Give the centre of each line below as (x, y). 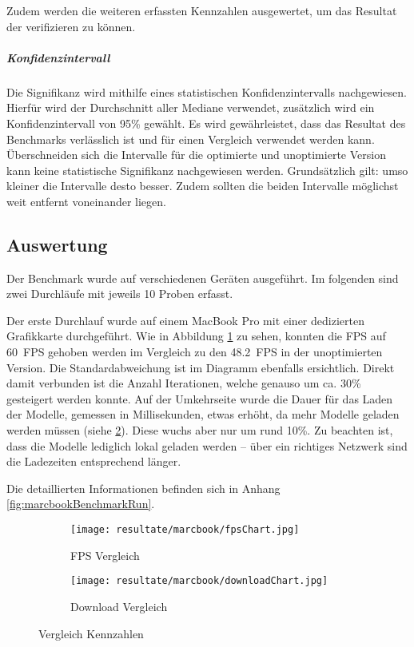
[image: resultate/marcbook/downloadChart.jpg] (199, 581)
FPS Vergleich (105, 555)
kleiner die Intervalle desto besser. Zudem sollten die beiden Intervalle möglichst (203, 186)
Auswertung (57, 244)
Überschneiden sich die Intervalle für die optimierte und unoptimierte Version (196, 155)
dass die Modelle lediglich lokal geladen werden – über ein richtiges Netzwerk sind (207, 445)
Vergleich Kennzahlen (91, 633)
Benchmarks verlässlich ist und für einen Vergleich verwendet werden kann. (191, 139)
